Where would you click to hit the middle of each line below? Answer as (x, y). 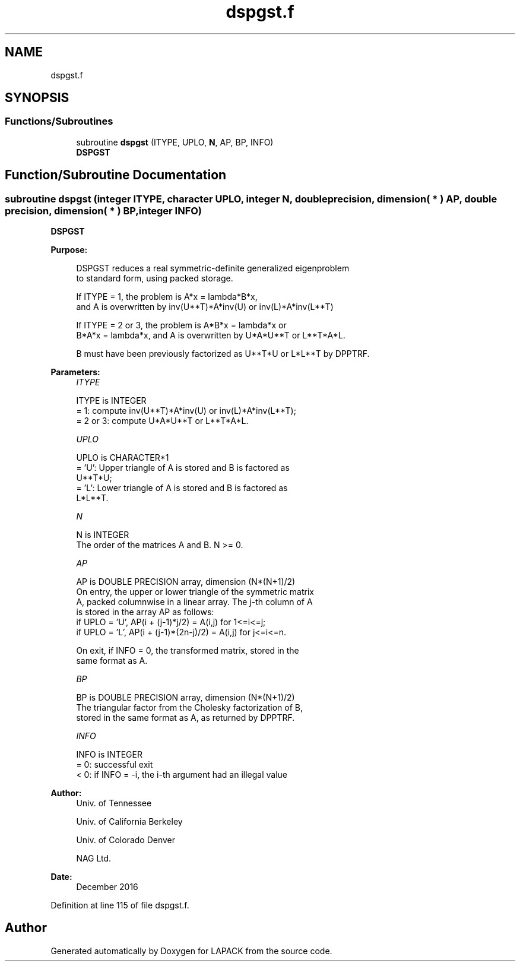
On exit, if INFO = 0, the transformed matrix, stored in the (188, 651)
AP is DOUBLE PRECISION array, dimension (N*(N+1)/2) (186, 582)
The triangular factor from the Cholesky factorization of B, (189, 708)
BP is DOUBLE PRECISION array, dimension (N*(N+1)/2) (186, 698)
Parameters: (75, 372)
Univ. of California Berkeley (129, 822)
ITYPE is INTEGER (111, 401)
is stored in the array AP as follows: (145, 612)
